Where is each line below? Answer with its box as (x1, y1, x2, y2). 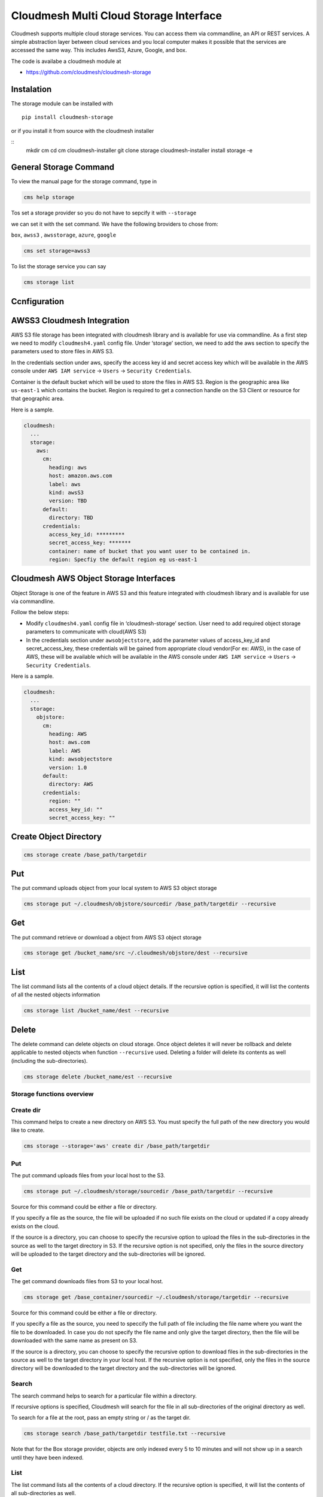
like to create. (11, 1126, 45, 1134)
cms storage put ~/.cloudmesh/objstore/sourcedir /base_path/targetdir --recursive (23, 901, 276, 907)
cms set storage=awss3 (23, 247, 90, 254)
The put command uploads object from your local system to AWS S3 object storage (11, 884, 217, 892)
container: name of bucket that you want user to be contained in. (48, 548, 251, 554)
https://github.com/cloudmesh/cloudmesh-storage (26, 69, 151, 76)
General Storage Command (11, 162, 115, 172)
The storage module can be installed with (11, 100, 114, 107)
